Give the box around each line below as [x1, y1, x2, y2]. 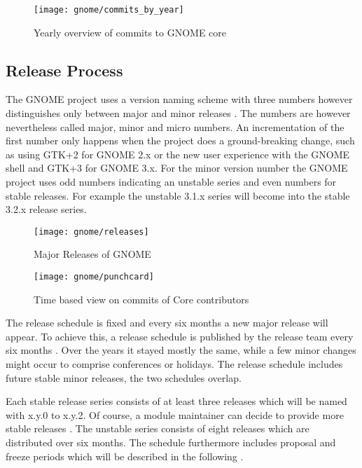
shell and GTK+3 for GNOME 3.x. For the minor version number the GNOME [6, 160, 348, 175]
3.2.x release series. [6, 202, 87, 216]
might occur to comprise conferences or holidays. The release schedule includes [6, 357, 343, 371]
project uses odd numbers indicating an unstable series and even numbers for [6, 174, 337, 189]
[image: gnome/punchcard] [34, 272, 154, 282]
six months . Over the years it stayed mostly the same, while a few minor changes [6, 343, 356, 357]
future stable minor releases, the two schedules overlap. [6, 370, 242, 385]
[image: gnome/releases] [34, 226, 149, 237]
